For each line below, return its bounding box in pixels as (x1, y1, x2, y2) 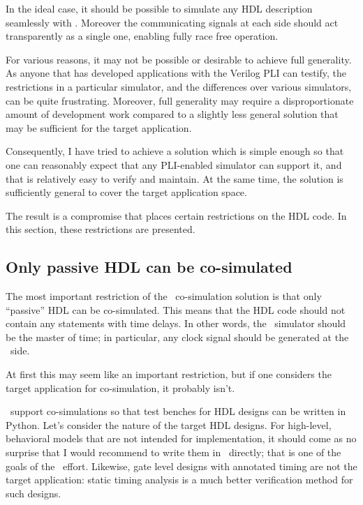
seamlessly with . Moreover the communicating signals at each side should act (6, 15, 339, 29)
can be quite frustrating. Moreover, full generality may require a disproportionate (6, 93, 354, 107)
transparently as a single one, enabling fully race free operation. (6, 29, 279, 43)
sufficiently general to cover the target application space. (6, 185, 247, 199)
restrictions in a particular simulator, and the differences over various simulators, (6, 79, 352, 93)
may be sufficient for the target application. (6, 120, 192, 135)
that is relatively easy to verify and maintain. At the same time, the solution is (6, 171, 343, 186)
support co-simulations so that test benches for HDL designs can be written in (10, 404, 346, 419)
